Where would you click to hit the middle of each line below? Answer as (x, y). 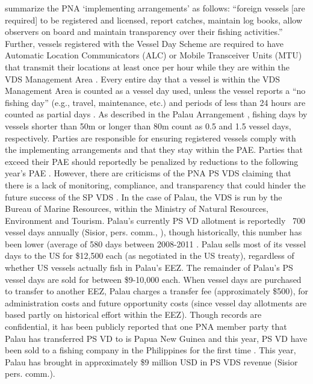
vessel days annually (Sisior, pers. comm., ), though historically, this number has (153, 232)
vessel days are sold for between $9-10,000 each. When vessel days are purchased (153, 279)
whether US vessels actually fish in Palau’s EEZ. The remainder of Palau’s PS (149, 268)
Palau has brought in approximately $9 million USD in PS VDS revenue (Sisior (151, 361)
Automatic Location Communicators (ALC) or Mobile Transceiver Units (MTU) (153, 55)
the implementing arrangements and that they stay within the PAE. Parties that (154, 150)
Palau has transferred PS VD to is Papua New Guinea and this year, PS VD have (156, 338)
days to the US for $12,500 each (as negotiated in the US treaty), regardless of (150, 255)
